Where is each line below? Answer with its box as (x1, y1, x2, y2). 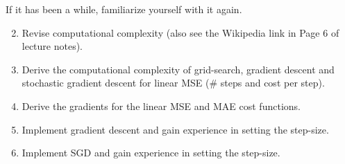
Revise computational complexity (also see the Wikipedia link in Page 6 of (22, 25, 339, 39)
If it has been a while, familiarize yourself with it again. (6, 2, 242, 16)
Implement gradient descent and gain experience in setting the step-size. (22, 122, 329, 136)
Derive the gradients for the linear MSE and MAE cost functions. (22, 98, 301, 113)
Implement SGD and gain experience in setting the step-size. (22, 145, 280, 160)
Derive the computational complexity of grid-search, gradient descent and (22, 62, 335, 76)
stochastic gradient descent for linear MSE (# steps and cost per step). (22, 75, 325, 90)
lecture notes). (22, 39, 83, 53)
